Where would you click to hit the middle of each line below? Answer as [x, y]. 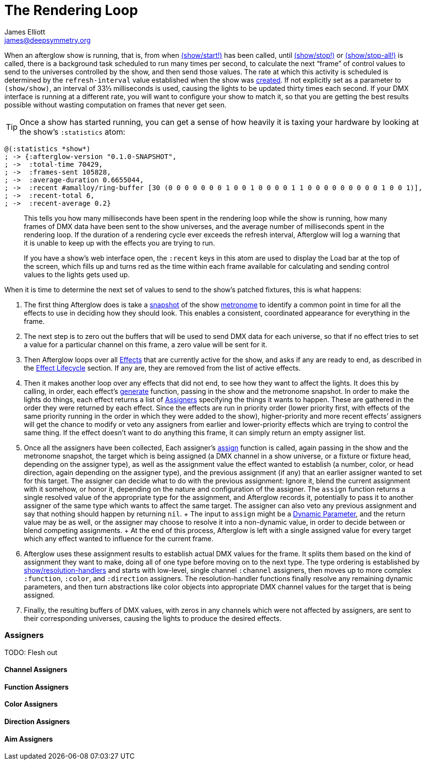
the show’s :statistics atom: [72, 132]
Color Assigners [31, 704]
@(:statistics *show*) [48, 149]
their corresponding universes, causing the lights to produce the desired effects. [153, 618]
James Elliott [25, 32]
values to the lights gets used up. [77, 274]
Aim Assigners [29, 739]
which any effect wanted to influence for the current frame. [119, 538]
